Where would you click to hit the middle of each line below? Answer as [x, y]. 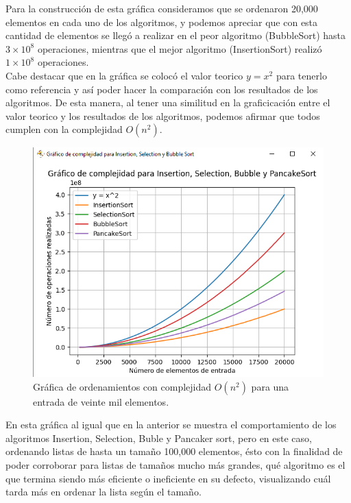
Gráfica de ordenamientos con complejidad [122, 386]
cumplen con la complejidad [64, 129]
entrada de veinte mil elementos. [101, 401]
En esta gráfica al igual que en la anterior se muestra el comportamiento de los [171, 425]
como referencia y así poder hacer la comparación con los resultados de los [162, 89]
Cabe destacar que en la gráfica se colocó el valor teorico [124, 75]
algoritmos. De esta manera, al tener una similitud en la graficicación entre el [168, 102]
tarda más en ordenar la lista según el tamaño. [104, 492]
